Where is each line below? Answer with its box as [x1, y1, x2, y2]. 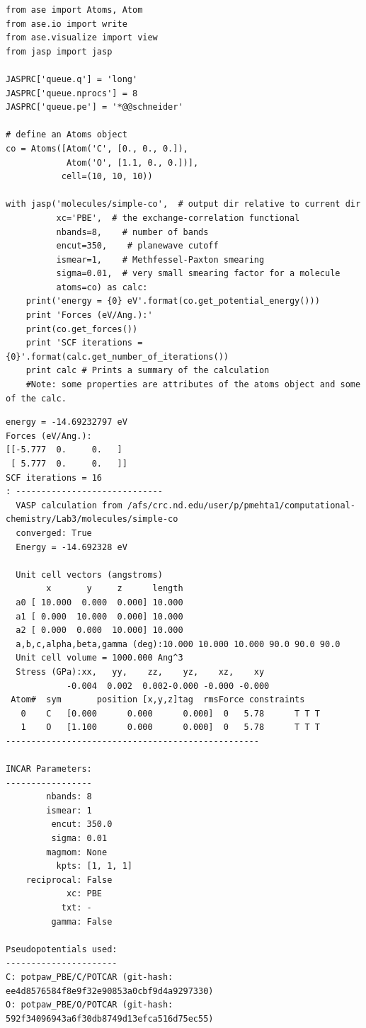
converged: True [16, 527, 92, 538]
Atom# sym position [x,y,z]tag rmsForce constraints [11, 695, 305, 705]
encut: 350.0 [51, 819, 113, 830]
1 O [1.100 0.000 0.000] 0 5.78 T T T [21, 722, 320, 733]
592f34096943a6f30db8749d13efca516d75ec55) [6, 1013, 214, 1024]
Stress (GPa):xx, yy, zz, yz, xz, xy [16, 666, 265, 677]
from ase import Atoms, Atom [6, 5, 143, 15]
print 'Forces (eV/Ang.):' [25, 310, 153, 321]
